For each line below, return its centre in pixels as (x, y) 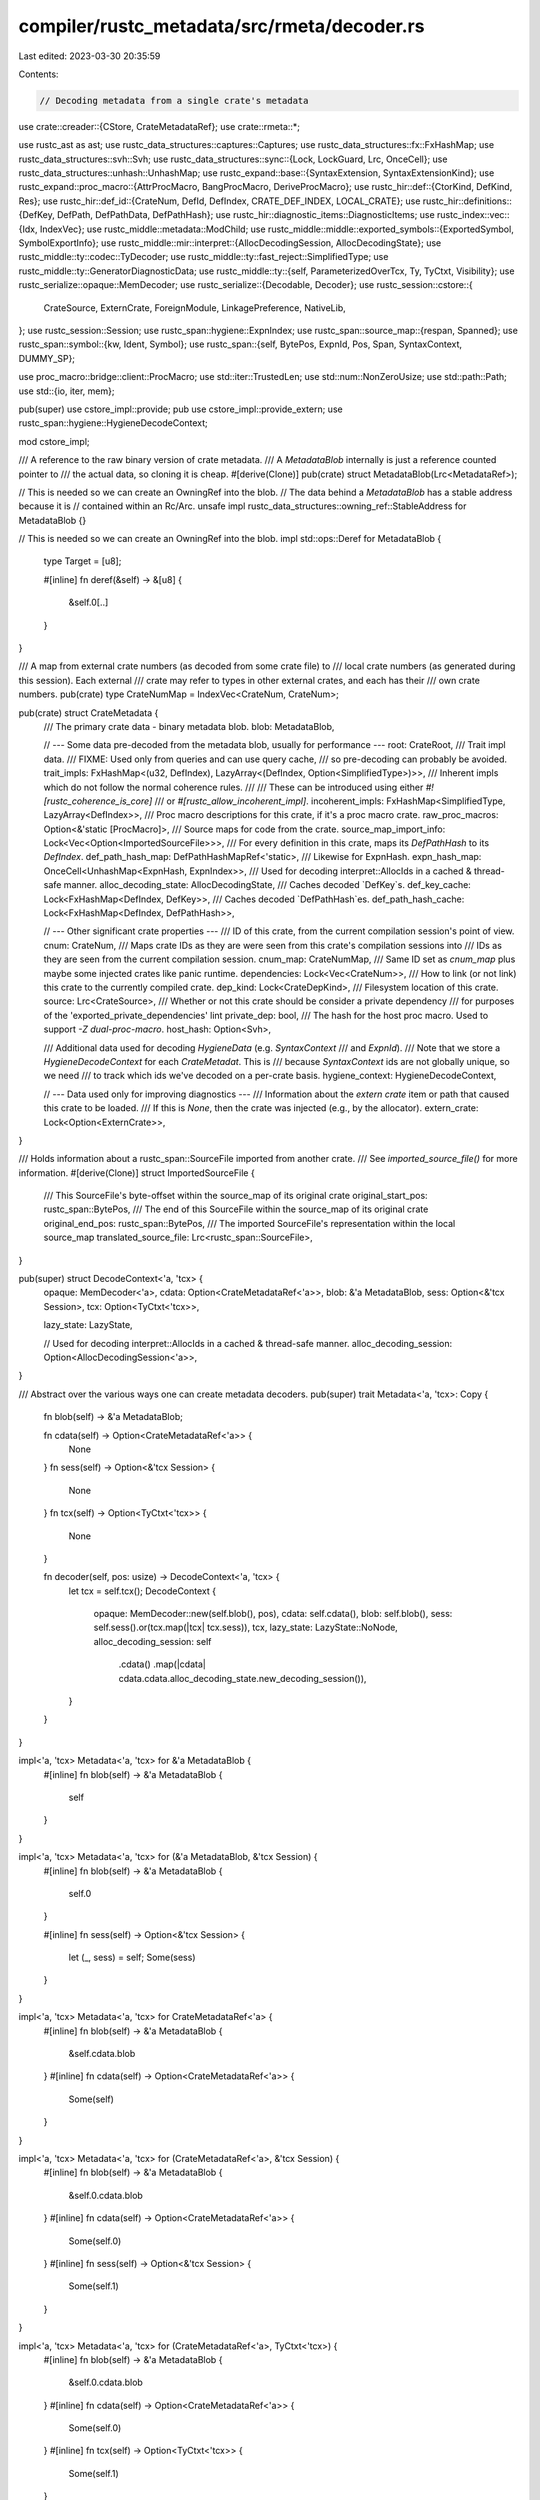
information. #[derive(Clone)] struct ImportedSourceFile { (136, 1172)
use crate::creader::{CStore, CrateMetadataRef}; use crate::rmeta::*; (159, 126)
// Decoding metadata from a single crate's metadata (174, 100)
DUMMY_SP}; (46, 358)
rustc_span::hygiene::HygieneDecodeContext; (113, 423)
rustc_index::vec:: (473, 215)
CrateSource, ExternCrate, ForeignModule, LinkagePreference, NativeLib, (194, 307)
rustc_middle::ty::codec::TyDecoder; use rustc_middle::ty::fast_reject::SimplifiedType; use (203, 257)
